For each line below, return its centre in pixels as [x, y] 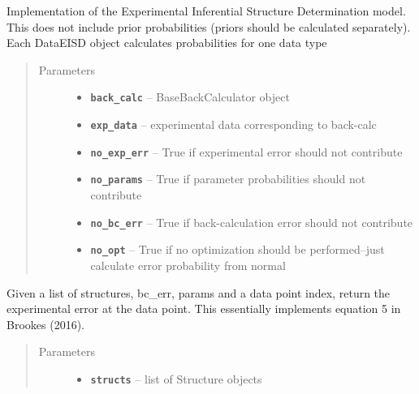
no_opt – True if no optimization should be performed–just [238, 249]
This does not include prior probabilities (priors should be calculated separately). [209, 26]
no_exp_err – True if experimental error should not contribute [246, 151]
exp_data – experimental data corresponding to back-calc [233, 124]
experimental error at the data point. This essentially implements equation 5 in [204, 308]
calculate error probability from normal [188, 265]
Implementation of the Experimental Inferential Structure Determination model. [206, 11]
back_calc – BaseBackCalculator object [190, 97]
